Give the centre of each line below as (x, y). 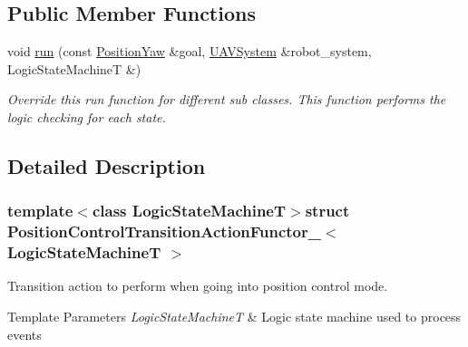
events (24, 334)
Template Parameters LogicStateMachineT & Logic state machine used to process (234, 317)
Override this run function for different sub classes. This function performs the (227, 99)
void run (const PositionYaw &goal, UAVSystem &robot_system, (190, 51)
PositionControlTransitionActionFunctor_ (164, 231)
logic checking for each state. (87, 116)
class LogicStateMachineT (189, 211)
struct (327, 211)
